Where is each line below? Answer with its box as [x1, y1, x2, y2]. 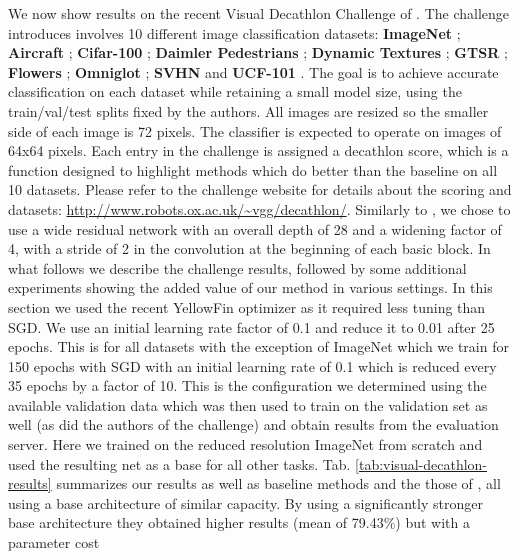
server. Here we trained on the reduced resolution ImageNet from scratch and [8, 434, 483, 455]
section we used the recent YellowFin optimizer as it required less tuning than [8, 296, 486, 317]
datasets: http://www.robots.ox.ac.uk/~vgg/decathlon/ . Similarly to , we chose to [8, 198, 511, 219]
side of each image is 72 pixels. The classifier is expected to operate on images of [8, 120, 502, 141]
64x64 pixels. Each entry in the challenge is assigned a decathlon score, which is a [8, 140, 509, 161]
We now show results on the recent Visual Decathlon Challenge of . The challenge [8, 3, 510, 23]
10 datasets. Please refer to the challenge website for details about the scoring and [8, 179, 512, 200]
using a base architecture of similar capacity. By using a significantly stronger [8, 492, 483, 513]
